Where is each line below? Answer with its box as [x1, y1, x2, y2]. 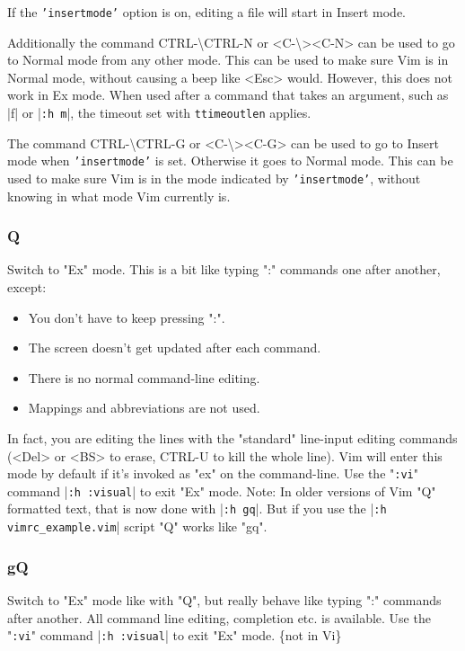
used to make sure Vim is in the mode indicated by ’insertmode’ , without [7, 168, 421, 187]
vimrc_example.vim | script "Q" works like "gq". [7, 517, 268, 536]
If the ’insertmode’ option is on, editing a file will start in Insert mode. [7, 3, 406, 21]
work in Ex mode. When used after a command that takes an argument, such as [7, 85, 449, 104]
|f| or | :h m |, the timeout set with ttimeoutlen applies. [7, 103, 311, 122]
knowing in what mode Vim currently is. [7, 186, 231, 205]
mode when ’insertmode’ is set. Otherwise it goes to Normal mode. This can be [7, 151, 453, 170]
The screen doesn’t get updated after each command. [28, 338, 321, 357]
